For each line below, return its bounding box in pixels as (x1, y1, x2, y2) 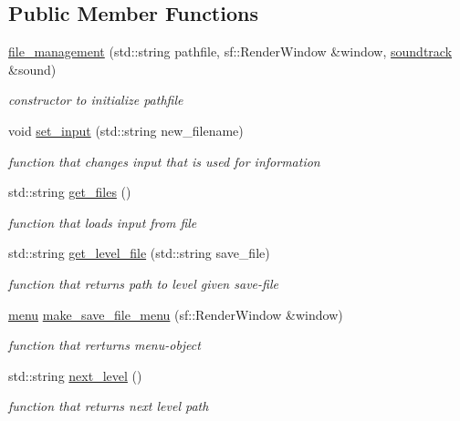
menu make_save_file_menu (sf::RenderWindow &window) (8, 304, 343, 323)
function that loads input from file (8, 212, 197, 231)
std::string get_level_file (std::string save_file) (8, 243, 270, 262)
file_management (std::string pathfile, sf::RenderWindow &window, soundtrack (8, 42, 453, 61)
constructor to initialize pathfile (8, 90, 183, 109)
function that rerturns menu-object (8, 335, 201, 354)
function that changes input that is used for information (8, 151, 320, 170)
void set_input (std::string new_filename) (8, 120, 244, 139)
